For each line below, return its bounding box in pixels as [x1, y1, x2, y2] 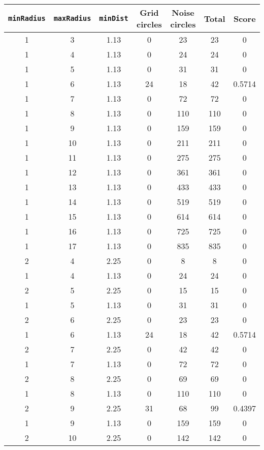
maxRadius [53, 14, 91, 22]
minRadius [8, 14, 46, 22]
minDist [99, 14, 128, 22]
